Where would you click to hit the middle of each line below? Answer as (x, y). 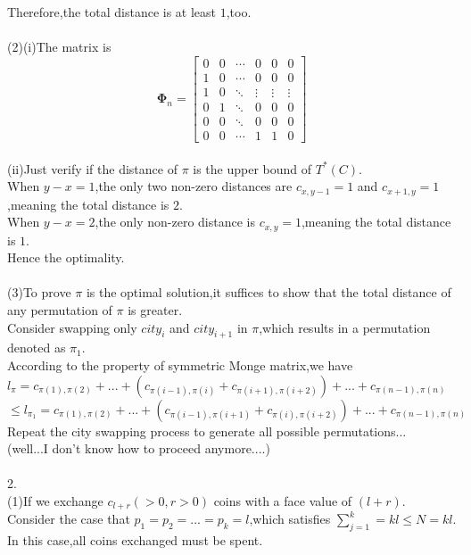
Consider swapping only (72, 327)
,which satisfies (290, 519)
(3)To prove (39, 292)
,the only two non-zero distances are (194, 186)
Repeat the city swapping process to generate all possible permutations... (207, 431)
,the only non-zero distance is (175, 222)
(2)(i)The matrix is (59, 47)
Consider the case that (69, 519)
